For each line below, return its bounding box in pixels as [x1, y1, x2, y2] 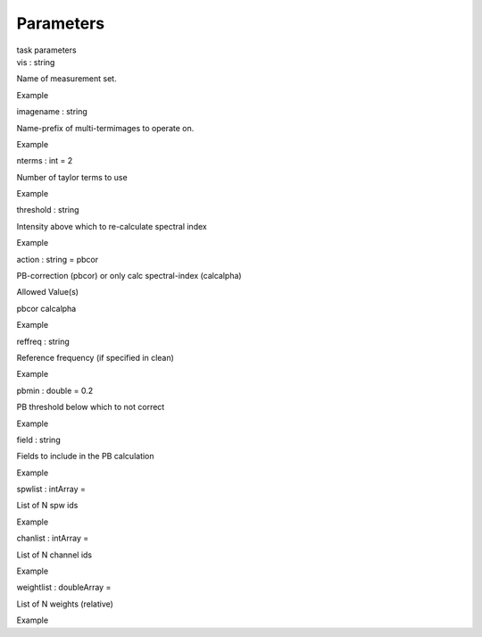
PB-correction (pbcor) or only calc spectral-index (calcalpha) [16, 271, 242, 281]
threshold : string [16, 205, 79, 215]
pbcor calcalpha [16, 303, 77, 314]
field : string [16, 434, 62, 445]
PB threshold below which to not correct [16, 402, 165, 413]
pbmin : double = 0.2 [16, 385, 94, 396]
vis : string [16, 56, 55, 67]
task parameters [16, 45, 77, 55]
